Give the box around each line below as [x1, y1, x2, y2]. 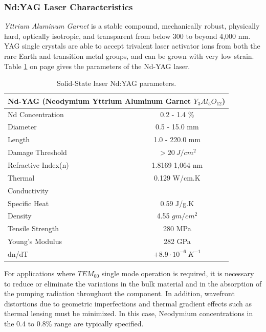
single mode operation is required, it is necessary [101, 268, 254, 278]
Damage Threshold [8, 147, 67, 158]
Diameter [8, 121, 37, 132]
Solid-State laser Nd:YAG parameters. [56, 78, 176, 88]
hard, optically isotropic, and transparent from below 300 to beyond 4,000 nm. [4, 30, 251, 41]
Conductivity [8, 185, 49, 195]
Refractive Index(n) [8, 160, 69, 170]
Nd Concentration [8, 108, 64, 119]
